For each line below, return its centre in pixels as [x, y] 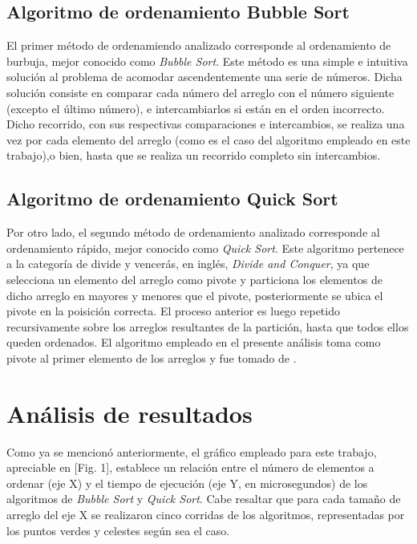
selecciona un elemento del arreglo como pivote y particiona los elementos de [194, 279]
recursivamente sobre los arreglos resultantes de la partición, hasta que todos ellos [208, 326]
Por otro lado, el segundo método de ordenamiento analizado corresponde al [193, 232]
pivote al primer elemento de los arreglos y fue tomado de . [152, 357]
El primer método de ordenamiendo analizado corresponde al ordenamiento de [199, 45]
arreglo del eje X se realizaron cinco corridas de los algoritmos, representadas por [206, 514]
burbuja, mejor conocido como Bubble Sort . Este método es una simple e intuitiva [207, 61]
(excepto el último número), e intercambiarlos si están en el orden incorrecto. [196, 108]
